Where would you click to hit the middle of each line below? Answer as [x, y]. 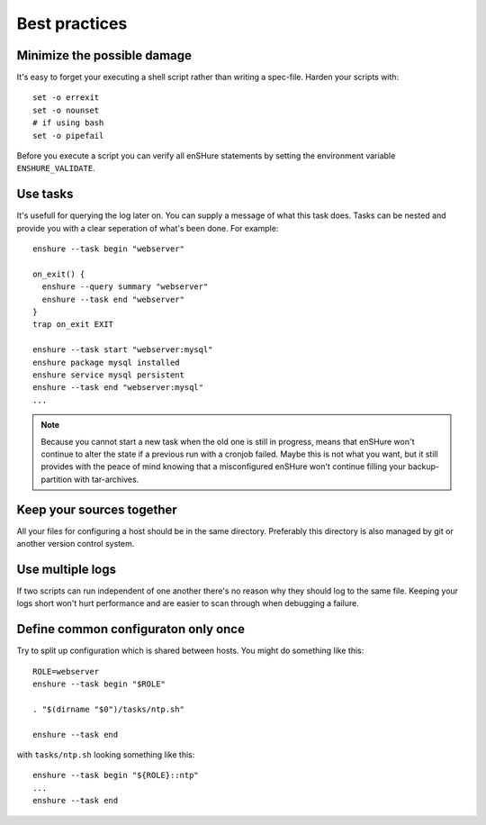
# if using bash [68, 123]
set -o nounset [66, 110]
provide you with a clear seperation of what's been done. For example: [148, 228]
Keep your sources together [97, 509]
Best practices [72, 23]
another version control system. [76, 544]
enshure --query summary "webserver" [125, 287]
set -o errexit [66, 98]
